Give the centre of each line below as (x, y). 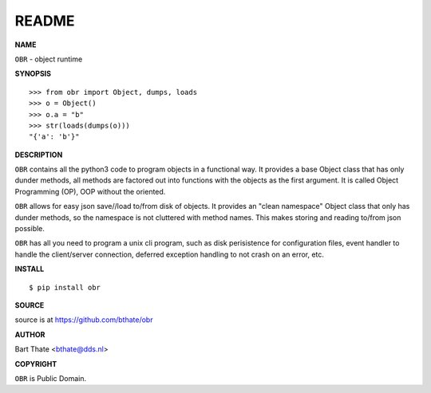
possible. (30, 229)
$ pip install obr (65, 287)
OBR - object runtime (49, 59)
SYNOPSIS (33, 74)
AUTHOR (30, 334)
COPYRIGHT (36, 364)
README (45, 21)
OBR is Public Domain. (51, 378)
